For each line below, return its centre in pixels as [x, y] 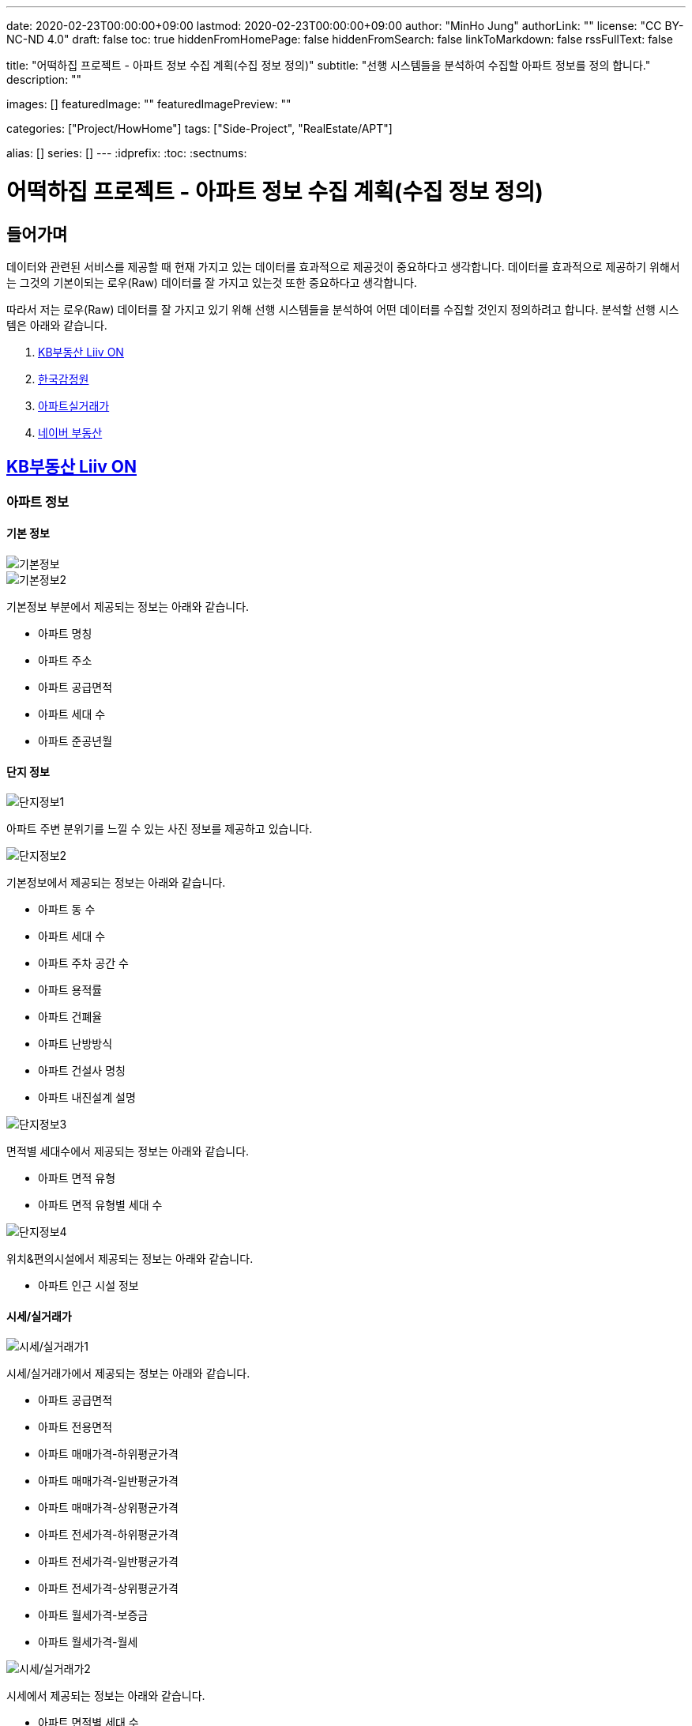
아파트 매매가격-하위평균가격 [108, 1454]
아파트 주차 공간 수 [83, 963]
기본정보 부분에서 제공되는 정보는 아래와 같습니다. [128, 606]
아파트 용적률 [70, 990]
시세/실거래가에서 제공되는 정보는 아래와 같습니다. [128, 1374]
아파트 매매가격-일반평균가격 [108, 1481]
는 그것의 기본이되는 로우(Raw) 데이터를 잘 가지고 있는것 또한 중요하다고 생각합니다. [212, 282]
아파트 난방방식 [75, 1044]
